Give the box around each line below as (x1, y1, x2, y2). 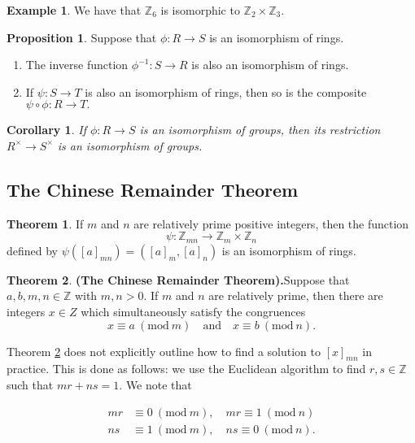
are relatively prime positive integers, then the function (133, 215, 409, 232)
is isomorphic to (160, 2, 240, 18)
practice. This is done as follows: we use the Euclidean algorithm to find (7, 360, 366, 377)
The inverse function (25, 56, 129, 73)
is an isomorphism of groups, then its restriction (139, 121, 381, 138)
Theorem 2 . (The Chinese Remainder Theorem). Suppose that (7, 271, 350, 288)
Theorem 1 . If (7, 215, 84, 232)
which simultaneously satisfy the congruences (81, 303, 306, 319)
